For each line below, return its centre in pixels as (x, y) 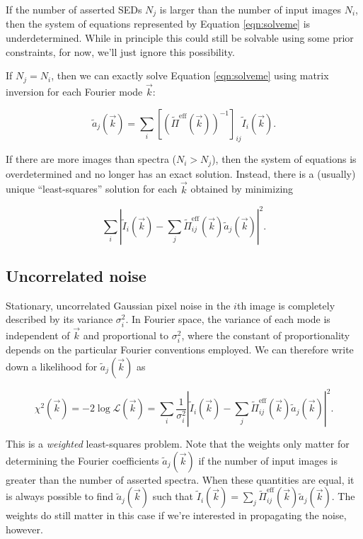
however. (24, 529)
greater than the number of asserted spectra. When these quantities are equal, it (180, 479)
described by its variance (59, 319)
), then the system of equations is (284, 159)
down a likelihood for (52, 366)
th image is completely (286, 305)
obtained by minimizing (242, 189)
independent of (38, 335)
